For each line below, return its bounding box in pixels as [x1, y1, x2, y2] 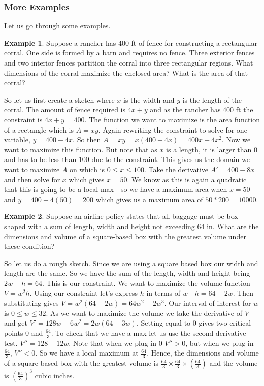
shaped [4, 220, 26, 231]
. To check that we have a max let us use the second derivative [51, 327, 246, 338]
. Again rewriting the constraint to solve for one [98, 124, 247, 135]
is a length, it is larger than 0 [166, 144, 257, 154]
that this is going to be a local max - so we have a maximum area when [4, 184, 227, 195]
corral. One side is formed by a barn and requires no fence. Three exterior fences [4, 47, 255, 58]
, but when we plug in [185, 337, 254, 348]
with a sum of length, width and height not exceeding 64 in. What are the [28, 220, 259, 231]
